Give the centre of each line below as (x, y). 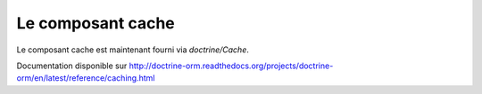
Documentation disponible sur (72, 66)
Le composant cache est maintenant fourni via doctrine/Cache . (133, 50)
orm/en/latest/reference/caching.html (86, 78)
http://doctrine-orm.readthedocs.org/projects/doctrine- (231, 66)
